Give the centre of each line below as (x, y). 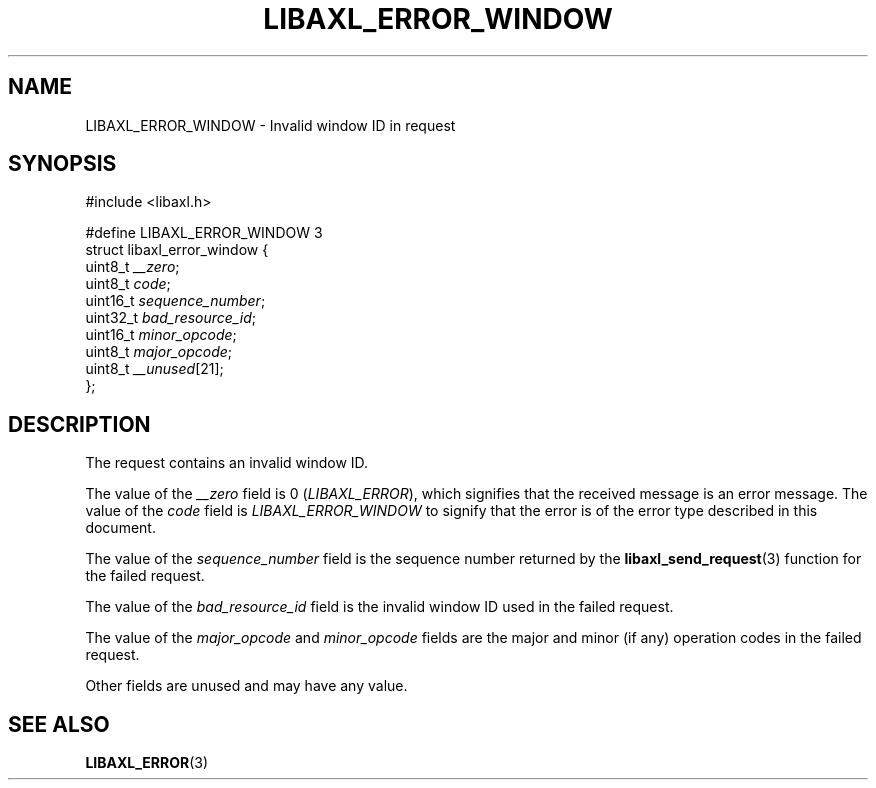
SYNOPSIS (62, 164)
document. (120, 528)
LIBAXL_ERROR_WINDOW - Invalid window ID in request (270, 125)
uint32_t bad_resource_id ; (170, 318)
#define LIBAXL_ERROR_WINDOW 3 (204, 233)
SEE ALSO (59, 724)
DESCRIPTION (79, 424)
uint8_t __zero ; (132, 267)
